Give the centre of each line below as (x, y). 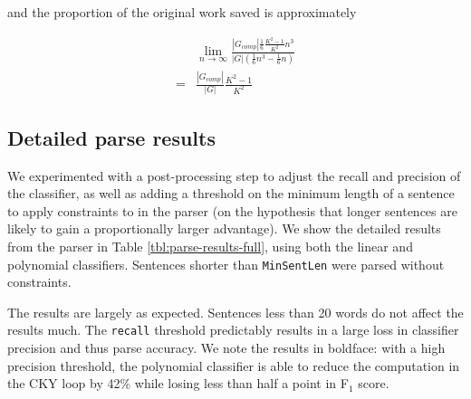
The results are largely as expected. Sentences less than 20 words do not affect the (235, 312)
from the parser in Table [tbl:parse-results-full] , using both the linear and (210, 246)
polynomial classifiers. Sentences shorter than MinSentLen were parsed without (226, 264)
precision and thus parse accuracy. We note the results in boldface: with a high (226, 348)
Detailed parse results (111, 137)
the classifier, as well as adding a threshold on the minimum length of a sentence (231, 193)
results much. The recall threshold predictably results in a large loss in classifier (233, 330)
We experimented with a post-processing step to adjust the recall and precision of (234, 175)
